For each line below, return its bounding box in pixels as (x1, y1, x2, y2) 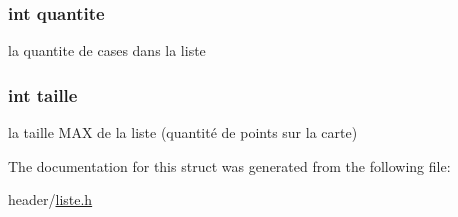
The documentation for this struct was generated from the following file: (8, 155, 451, 176)
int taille (8, 82, 78, 107)
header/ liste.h (8, 189, 93, 210)
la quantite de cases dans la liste (8, 40, 206, 61)
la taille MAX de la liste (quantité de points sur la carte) (8, 122, 358, 143)
